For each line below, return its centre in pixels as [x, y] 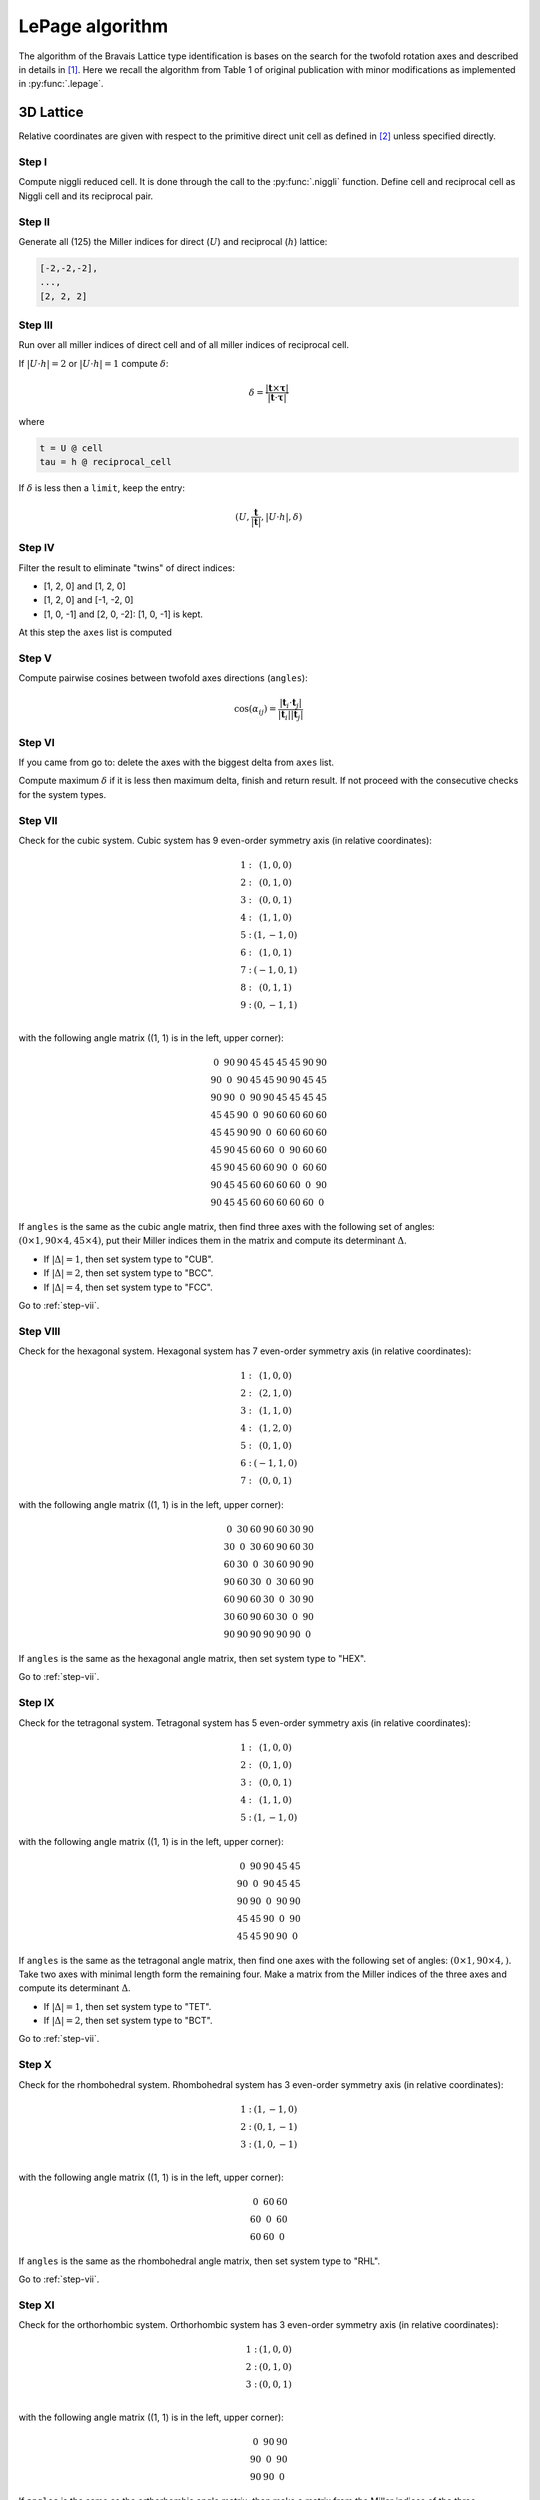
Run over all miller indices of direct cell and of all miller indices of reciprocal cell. [184, 345]
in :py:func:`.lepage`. [61, 84]
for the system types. [62, 794]
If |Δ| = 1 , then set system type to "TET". [127, 2006]
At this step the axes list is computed [95, 632]
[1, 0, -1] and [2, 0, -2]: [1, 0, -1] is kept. [123, 614]
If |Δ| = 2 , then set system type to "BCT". [128, 2021]
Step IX [36, 1703]
